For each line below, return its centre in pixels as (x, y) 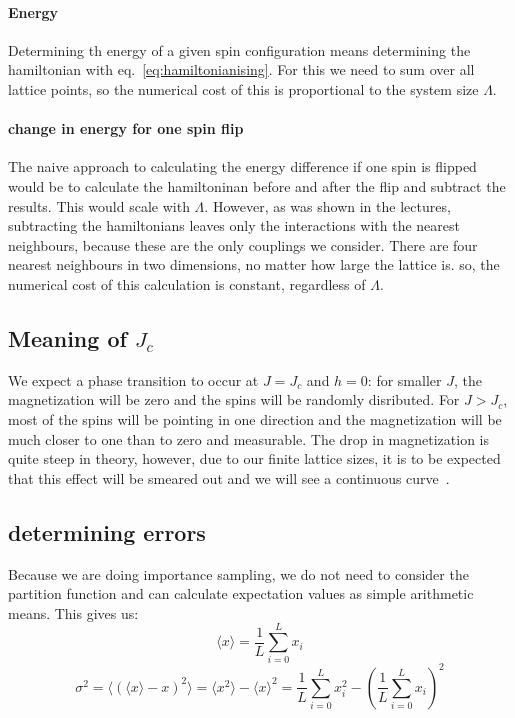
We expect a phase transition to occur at (133, 379)
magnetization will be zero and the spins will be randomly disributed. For (234, 399)
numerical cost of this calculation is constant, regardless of (187, 283)
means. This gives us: (73, 612)
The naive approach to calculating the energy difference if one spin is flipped (242, 166)
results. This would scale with (99, 205)
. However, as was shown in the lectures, (327, 205)
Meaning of (67, 337)
